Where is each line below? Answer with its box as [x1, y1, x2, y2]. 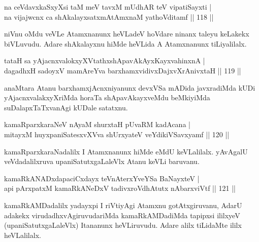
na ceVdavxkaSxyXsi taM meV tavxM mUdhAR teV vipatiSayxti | [4, 2, 212, 12]
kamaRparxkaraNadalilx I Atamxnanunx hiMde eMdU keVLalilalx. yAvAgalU [4, 146, 248, 156]
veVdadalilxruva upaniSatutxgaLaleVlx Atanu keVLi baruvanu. [4, 156, 200, 167]
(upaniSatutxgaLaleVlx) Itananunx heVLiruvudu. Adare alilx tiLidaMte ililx [4, 220, 242, 230]
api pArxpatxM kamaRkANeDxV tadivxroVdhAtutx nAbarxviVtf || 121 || [4, 183, 236, 193]
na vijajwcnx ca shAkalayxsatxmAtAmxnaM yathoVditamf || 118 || [4, 11, 214, 22]
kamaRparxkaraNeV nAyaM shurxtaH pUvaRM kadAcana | [4, 119, 190, 130]
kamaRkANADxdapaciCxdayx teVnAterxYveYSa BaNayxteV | [4, 173, 200, 183]
